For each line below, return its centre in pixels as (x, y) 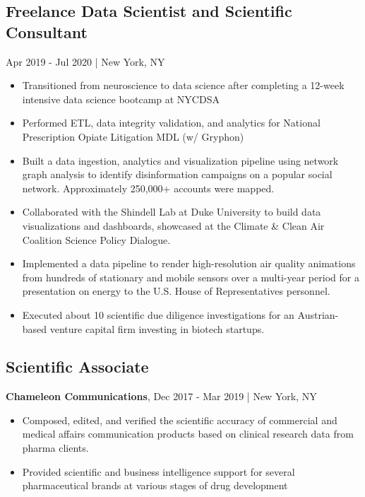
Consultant (47, 31)
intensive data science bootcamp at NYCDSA (121, 99)
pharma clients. (55, 448)
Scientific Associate (77, 367)
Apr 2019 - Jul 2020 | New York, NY (85, 61)
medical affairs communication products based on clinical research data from (188, 434)
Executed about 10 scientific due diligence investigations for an (158, 314)
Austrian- (318, 314)
